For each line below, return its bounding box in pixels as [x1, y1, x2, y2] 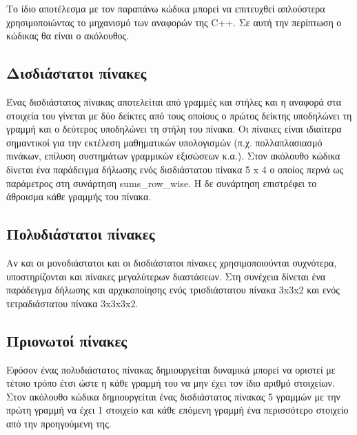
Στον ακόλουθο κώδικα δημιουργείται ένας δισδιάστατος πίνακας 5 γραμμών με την [6, 389, 340, 403]
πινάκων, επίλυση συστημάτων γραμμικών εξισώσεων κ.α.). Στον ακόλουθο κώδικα [6, 148, 340, 163]
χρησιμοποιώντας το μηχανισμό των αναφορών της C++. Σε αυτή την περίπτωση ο [6, 14, 342, 29]
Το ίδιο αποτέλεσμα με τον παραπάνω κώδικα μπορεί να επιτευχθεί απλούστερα [6, 1, 325, 15]
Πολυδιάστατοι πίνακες [6, 223, 155, 244]
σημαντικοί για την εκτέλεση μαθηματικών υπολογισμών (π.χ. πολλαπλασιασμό [6, 135, 323, 149]
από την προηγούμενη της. [6, 416, 112, 430]
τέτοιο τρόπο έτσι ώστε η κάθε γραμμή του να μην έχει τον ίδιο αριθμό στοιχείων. [6, 376, 335, 390]
